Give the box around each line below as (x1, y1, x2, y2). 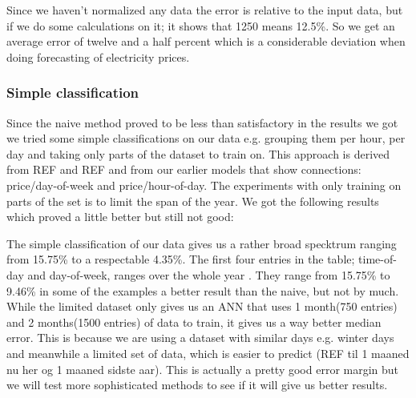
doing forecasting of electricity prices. (6, 48, 190, 65)
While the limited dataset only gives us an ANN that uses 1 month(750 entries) (6, 298, 398, 315)
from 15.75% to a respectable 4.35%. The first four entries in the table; (6, 251, 355, 267)
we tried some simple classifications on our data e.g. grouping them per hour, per (6, 130, 406, 147)
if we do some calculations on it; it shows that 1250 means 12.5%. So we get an (6, 17, 395, 34)
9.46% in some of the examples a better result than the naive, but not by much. (6, 282, 399, 299)
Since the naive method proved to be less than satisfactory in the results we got (6, 114, 398, 131)
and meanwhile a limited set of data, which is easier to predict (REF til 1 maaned (6, 344, 410, 361)
